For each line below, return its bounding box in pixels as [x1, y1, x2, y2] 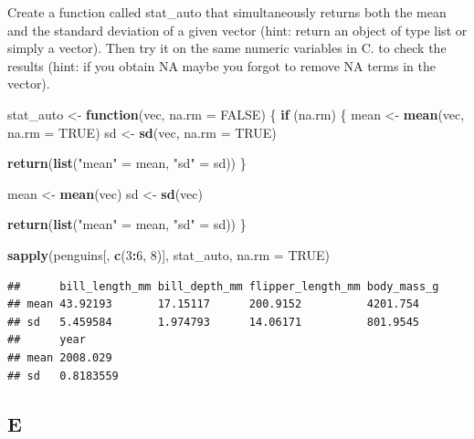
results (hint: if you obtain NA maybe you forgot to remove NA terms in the [7, 56, 436, 75]
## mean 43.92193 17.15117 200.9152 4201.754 [7, 298, 420, 311]
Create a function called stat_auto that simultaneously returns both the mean [7, 3, 447, 21]
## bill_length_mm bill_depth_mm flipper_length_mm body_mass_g [7, 279, 439, 293]
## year [7, 333, 86, 347]
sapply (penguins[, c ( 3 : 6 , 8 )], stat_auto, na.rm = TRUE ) [7, 245, 330, 264]
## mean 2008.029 [7, 350, 112, 364]
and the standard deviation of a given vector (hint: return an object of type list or [7, 20, 468, 39]
